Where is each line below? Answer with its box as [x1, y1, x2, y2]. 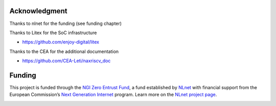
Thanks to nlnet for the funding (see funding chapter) [9, 20, 122, 26]
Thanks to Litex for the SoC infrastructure [9, 30, 97, 36]
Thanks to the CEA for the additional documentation [9, 48, 119, 55]
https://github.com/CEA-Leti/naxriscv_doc [22, 58, 111, 64]
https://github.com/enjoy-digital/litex [22, 39, 100, 45]
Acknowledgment [9, 7, 67, 15]
